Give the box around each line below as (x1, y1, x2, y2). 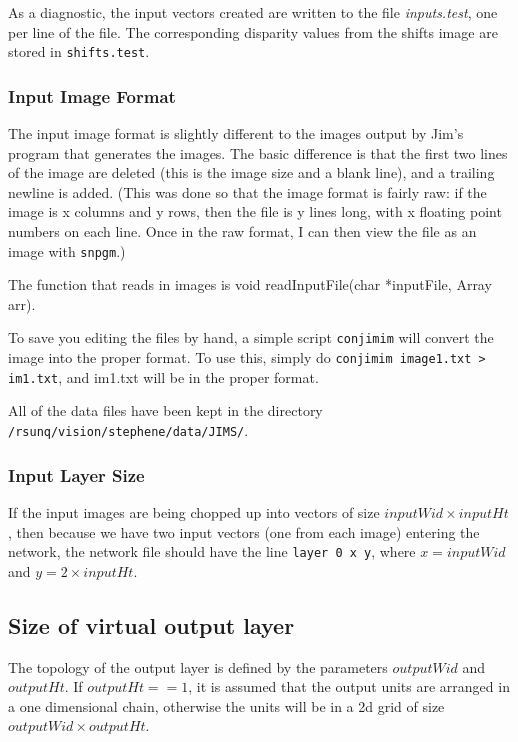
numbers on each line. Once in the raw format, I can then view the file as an (8, 221, 477, 242)
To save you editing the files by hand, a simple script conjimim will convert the (8, 327, 494, 348)
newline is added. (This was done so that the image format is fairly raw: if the (8, 181, 487, 202)
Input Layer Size (8, 462, 145, 487)
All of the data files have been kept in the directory (8, 400, 323, 421)
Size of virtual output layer (8, 609, 295, 640)
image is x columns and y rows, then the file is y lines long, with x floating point (8, 201, 502, 222)
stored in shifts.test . (8, 41, 150, 62)
